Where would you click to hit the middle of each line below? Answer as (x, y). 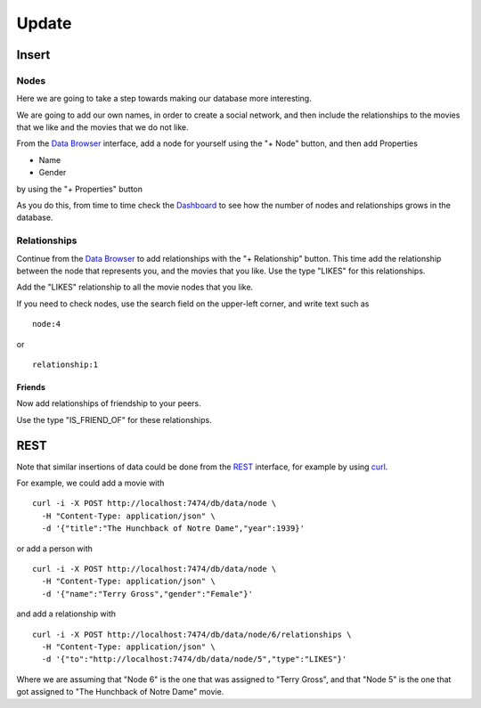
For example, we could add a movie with (90, 483)
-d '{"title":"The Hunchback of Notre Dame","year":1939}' (173, 529)
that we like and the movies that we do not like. (102, 127)
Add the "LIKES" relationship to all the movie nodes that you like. (135, 287)
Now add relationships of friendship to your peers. (109, 403)
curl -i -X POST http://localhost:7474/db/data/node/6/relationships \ (192, 634)
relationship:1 (65, 364)
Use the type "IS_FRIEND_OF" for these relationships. (114, 419)
